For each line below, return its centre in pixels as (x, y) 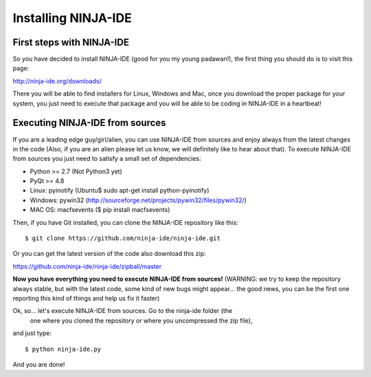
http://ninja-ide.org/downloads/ (57, 81)
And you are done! (39, 364)
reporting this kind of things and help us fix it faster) (86, 298)
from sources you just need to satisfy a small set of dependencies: (107, 159)
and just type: (32, 333)
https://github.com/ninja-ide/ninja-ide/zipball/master (87, 266)
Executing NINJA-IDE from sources (89, 123)
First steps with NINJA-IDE (71, 42)
